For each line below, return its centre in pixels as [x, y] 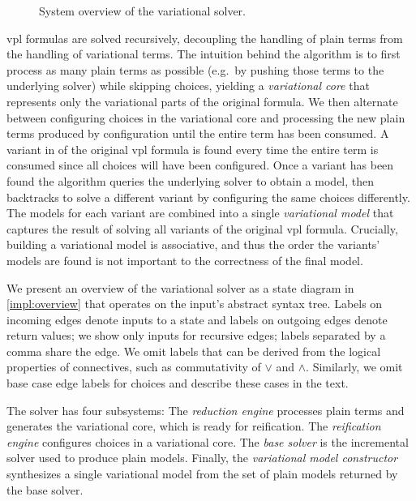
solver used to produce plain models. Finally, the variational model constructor [202, 458]
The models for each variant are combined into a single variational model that [200, 213]
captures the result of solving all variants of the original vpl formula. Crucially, [202, 228]
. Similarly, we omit [354, 367]
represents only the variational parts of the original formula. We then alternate [202, 101]
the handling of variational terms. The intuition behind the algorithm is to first [204, 54]
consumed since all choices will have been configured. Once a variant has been [200, 165]
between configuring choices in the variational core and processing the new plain [206, 117]
